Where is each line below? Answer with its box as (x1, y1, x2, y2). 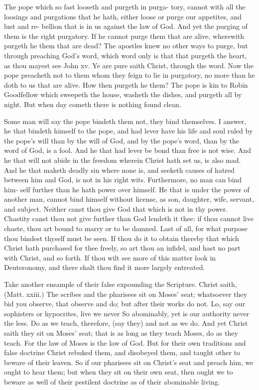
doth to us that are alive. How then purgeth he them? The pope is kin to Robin (4, 79, 248, 90)
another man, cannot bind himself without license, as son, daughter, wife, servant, (4, 194, 254, 204)
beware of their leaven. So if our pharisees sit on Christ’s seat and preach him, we (4, 357, 254, 367)
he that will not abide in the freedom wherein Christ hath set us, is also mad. (4, 154, 241, 165)
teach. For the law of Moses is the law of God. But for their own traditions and (4, 337, 246, 348)
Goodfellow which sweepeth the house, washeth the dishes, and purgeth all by (4, 89, 242, 100)
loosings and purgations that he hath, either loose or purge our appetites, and (4, 11, 242, 21)
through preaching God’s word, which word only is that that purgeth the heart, (4, 50, 247, 60)
